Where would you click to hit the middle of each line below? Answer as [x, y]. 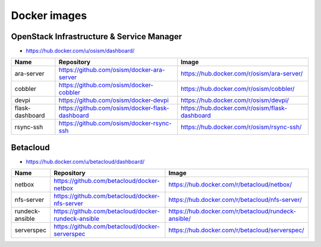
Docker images [49, 15]
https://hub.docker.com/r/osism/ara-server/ [242, 74]
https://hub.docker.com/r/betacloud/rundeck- [232, 211]
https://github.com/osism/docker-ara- [112, 70]
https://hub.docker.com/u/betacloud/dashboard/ [85, 161]
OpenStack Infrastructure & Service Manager [97, 37]
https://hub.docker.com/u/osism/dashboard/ [80, 51]
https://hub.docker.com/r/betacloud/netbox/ [230, 185]
